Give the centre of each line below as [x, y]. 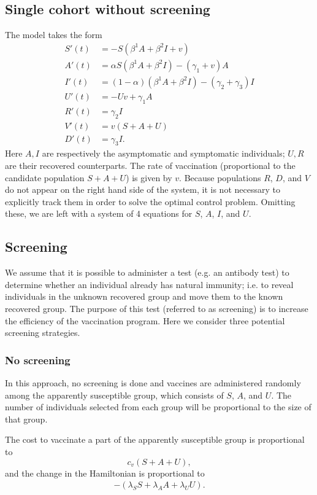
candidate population [45, 177]
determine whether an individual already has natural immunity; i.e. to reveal [149, 284]
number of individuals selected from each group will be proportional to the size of [158, 407]
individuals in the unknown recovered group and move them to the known [144, 296]
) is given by [149, 177]
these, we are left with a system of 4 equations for [99, 213]
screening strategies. [43, 333]
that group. [26, 419]
